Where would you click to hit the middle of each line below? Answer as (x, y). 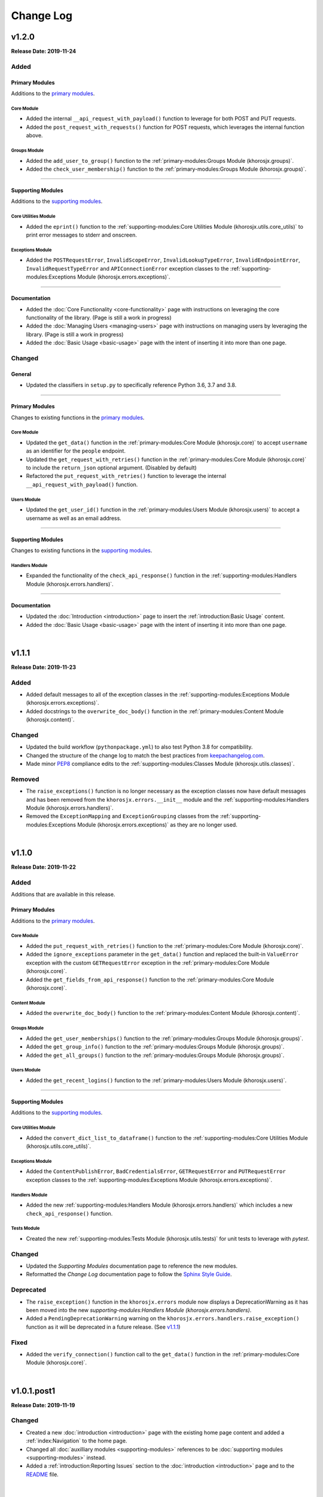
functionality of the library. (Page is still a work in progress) (99, 318)
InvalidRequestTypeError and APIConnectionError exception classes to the (127, 268)
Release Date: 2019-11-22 (43, 867)
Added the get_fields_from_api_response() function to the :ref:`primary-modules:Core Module (150, 980)
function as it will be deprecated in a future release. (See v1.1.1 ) (103, 1327)
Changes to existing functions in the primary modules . (78, 417)
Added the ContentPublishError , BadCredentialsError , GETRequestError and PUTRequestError (156, 1171)
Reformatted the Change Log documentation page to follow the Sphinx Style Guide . (129, 1274)
